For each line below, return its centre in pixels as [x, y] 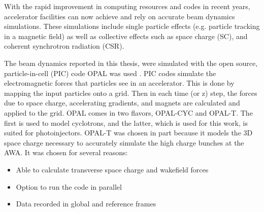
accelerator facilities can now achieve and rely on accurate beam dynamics [120, 16]
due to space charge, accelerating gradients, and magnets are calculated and [122, 103]
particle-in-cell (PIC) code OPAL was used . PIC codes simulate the [110, 73]
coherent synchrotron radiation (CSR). [64, 46]
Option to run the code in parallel [69, 186]
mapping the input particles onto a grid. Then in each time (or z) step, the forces [131, 93]
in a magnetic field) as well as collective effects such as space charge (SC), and [126, 36]
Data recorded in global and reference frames [86, 204]
